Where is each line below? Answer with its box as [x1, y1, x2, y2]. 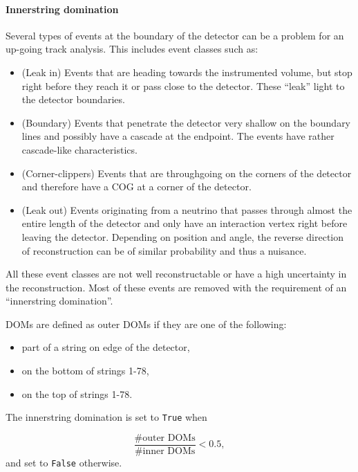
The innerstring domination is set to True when [6, 410, 207, 424]
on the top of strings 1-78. [21, 386, 133, 401]
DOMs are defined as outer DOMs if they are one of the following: [6, 316, 287, 331]
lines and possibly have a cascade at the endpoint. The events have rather [21, 129, 335, 143]
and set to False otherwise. [6, 455, 122, 469]
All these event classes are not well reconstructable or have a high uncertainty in [6, 266, 347, 281]
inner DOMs [142, 446, 196, 456]
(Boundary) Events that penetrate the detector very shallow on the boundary [21, 115, 351, 129]
